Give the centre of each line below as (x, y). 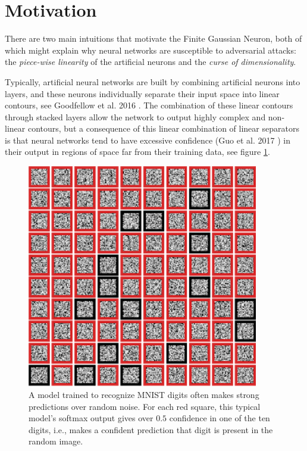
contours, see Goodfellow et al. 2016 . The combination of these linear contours (149, 105)
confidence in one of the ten (220, 418)
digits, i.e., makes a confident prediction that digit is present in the (151, 429)
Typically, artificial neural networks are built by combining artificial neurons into (153, 81)
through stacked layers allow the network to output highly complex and (135, 116)
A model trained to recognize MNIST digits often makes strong (144, 394)
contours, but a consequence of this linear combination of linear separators (163, 128)
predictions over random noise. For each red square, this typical (145, 406)
